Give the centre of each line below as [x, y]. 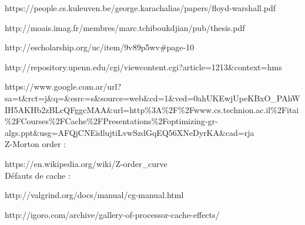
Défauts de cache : [38, 175]
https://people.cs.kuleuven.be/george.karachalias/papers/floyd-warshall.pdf [140, 8]
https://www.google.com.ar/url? [63, 86]
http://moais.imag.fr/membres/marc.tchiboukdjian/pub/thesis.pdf [125, 27]
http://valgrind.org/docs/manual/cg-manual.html [94, 195]
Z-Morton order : [35, 144]
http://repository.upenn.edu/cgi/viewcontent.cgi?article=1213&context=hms [143, 67]
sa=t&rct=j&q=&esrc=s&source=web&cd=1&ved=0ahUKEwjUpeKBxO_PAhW [152, 98]
